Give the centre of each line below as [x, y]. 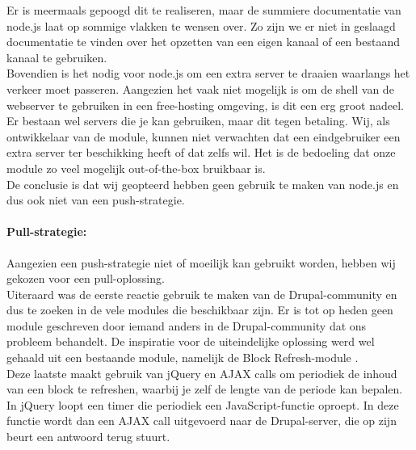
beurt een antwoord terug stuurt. [88, 437]
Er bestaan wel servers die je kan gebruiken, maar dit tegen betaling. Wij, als [198, 121]
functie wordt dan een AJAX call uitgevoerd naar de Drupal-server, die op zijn [202, 421]
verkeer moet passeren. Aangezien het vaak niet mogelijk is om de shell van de [200, 88]
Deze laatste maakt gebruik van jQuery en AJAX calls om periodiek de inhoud [202, 373]
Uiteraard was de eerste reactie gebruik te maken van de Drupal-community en [202, 294]
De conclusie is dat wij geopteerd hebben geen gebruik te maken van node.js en [203, 184]
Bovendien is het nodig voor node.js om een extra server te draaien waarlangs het [208, 73]
